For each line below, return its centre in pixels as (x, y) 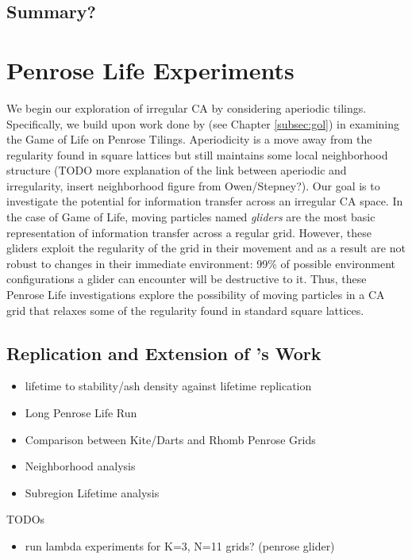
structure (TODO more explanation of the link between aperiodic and (177, 170)
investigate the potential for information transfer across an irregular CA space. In (205, 201)
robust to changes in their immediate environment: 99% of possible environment (201, 263)
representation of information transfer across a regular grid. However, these (189, 232)
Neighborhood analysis (80, 466)
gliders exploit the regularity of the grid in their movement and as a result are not (206, 248)
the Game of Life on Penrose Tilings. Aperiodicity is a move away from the (189, 139)
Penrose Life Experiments (150, 69)
